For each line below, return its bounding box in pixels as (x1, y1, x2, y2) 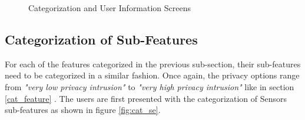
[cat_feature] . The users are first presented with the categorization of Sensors (5, 92, 287, 104)
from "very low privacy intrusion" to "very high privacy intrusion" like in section (5, 80, 294, 92)
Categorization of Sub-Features (5, 30, 198, 48)
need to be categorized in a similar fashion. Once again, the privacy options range (5, 69, 300, 81)
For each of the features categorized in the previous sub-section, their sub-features (5, 57, 301, 70)
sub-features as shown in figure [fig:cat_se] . (5, 104, 161, 116)
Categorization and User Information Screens (28, 2, 191, 13)
